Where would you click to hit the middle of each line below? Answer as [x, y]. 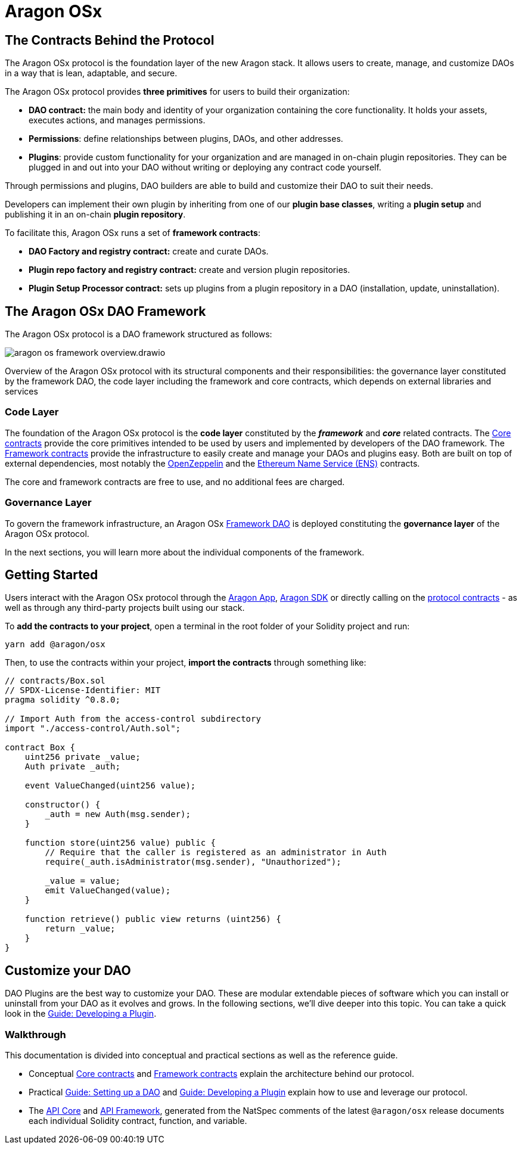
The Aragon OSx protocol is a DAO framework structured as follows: [139, 334]
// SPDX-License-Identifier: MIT [83, 690]
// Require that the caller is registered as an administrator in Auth [216, 853]
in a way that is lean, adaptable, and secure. [91, 73]
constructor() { [63, 805]
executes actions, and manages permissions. [117, 120]
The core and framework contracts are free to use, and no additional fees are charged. [175, 482]
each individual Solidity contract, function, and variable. [138, 1120]
